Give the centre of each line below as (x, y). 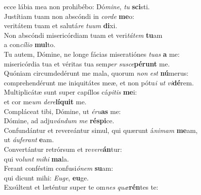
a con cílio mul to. (30, 44)
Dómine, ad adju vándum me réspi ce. (59, 121)
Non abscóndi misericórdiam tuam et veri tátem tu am (83, 35)
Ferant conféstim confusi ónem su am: (59, 168)
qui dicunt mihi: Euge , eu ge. (46, 177)
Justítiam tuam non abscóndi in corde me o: (69, 16)
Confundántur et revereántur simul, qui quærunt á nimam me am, (101, 130)
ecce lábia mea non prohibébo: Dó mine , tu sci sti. (77, 6)
